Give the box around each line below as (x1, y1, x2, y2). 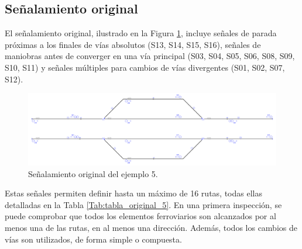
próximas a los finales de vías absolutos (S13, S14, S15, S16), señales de (5, 38, 261, 50)
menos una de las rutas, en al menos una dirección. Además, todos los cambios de (5, 221, 297, 233)
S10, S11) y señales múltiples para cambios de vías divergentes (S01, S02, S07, (5, 61, 285, 73)
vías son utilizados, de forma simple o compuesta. (5, 233, 182, 245)
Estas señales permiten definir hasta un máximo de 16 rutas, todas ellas (5, 187, 262, 199)
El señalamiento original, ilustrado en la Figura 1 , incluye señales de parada (5, 27, 277, 39)
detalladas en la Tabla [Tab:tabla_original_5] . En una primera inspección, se (5, 198, 282, 210)
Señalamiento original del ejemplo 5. (28, 167, 158, 179)
